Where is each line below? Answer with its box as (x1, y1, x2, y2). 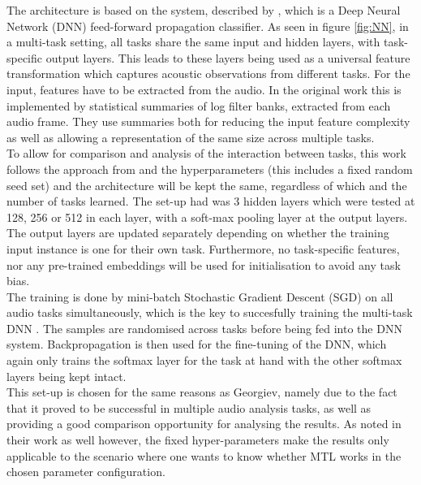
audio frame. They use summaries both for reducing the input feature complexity (6, 113, 410, 130)
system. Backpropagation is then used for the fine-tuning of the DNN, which (6, 336, 387, 353)
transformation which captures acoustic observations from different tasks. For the (6, 65, 410, 82)
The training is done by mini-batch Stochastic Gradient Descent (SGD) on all (6, 288, 393, 305)
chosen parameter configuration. (6, 463, 165, 480)
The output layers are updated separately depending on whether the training (6, 224, 389, 241)
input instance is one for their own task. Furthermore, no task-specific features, (6, 240, 400, 257)
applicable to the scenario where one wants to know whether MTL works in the (6, 447, 402, 464)
